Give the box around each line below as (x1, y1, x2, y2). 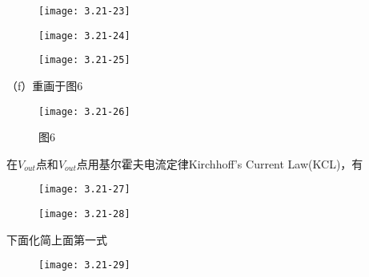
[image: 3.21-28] (38, 208, 130, 220)
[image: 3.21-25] (38, 54, 130, 66)
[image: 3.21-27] (38, 184, 130, 196)
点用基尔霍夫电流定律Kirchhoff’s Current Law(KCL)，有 (76, 155, 363, 172)
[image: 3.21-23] (38, 6, 130, 17)
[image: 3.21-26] (38, 105, 130, 117)
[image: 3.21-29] (38, 259, 130, 271)
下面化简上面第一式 (6, 231, 107, 247)
